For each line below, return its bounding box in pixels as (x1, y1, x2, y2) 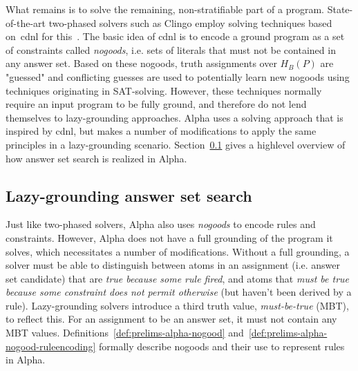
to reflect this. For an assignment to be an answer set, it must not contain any (6, 312, 337, 326)
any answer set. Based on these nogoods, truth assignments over (6, 56, 277, 70)
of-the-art (6, 15, 46, 30)
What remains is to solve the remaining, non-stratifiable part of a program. (6, 2, 325, 16)
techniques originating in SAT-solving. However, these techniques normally (6, 83, 322, 97)
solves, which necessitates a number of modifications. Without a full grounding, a (6, 244, 350, 258)
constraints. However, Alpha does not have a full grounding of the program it (6, 230, 333, 245)
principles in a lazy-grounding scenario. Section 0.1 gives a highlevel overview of (6, 137, 346, 151)
